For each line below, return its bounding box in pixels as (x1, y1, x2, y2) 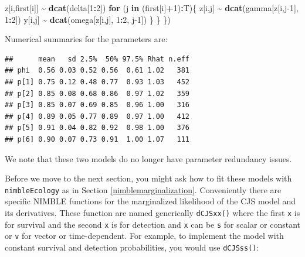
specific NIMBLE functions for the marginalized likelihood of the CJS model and (5, 195, 296, 207)
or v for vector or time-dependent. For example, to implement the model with (5, 229, 284, 242)
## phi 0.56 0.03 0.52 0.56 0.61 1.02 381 (5, 66, 189, 75)
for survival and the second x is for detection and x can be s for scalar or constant (5, 218, 300, 230)
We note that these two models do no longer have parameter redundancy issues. (5, 152, 292, 165)
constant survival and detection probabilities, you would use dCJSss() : (5, 241, 259, 253)
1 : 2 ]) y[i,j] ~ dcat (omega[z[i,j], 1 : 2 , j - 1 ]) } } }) (5, 13, 171, 25)
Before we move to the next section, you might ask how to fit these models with (5, 172, 292, 184)
